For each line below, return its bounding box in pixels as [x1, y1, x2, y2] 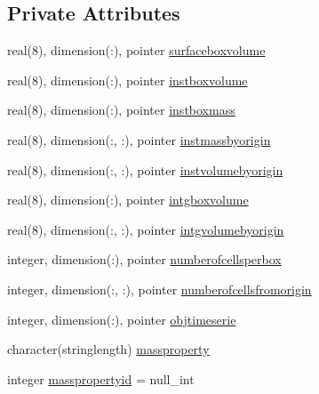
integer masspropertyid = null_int [7, 369, 195, 388]
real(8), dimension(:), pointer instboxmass [7, 101, 235, 119]
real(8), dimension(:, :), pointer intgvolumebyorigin [7, 220, 284, 238]
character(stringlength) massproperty [7, 340, 210, 358]
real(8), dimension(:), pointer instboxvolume [7, 70, 248, 89]
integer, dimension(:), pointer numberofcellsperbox [7, 250, 282, 269]
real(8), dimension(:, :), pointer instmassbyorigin [7, 130, 271, 149]
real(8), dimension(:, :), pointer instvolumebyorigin [7, 160, 283, 179]
